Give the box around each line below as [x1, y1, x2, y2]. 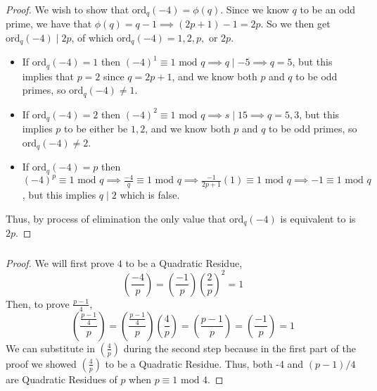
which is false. [120, 187, 180, 202]
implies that [22, 68, 74, 83]
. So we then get [260, 16, 331, 31]
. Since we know [220, 1, 289, 16]
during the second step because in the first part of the [123, 340, 356, 355]
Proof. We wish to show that [6, 1, 129, 16]
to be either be [64, 121, 128, 136]
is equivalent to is [280, 211, 356, 225]
